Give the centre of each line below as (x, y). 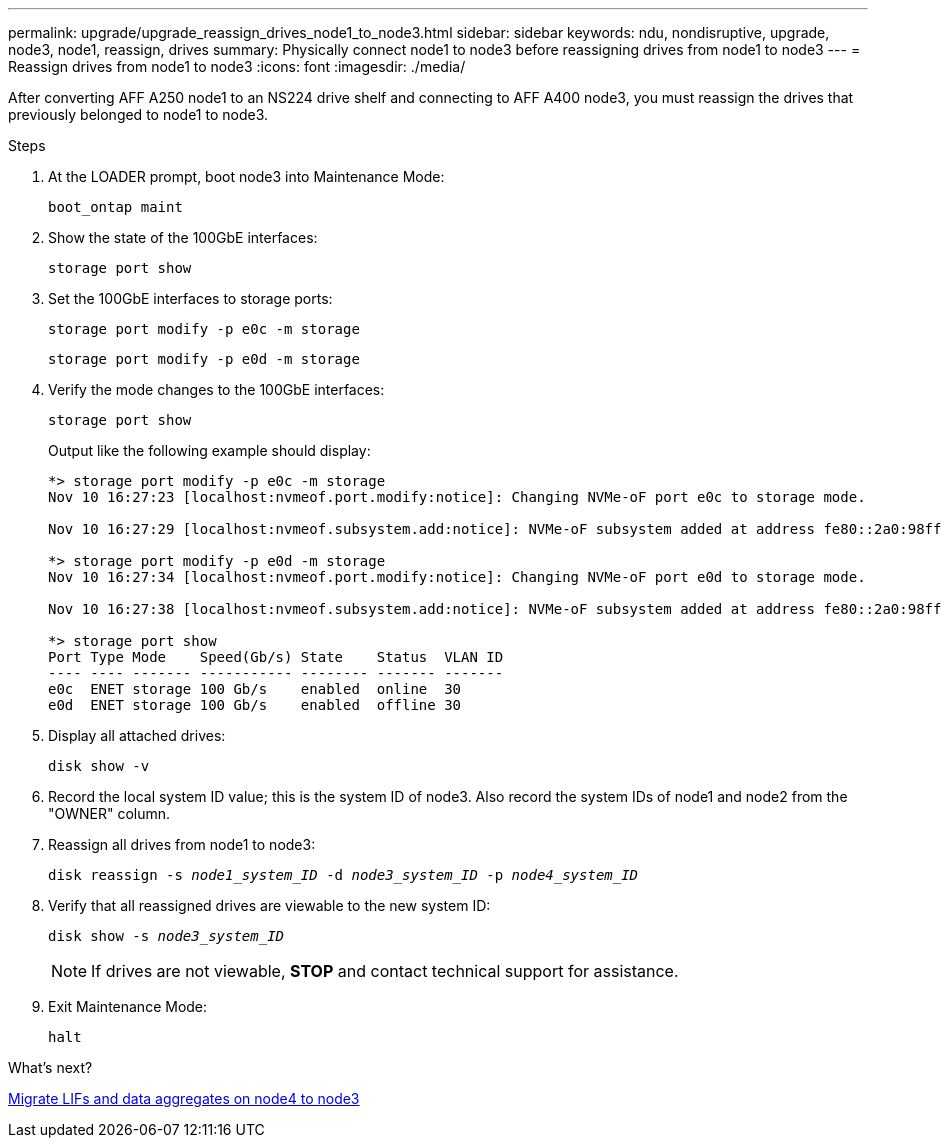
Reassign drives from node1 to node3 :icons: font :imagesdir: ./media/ (237, 66)
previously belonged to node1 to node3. (138, 114)
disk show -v (99, 766)
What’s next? (50, 1067)
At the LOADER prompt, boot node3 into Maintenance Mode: (246, 176)
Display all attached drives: (137, 735)
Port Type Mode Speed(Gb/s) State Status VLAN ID (276, 657)
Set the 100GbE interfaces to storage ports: (190, 298)
